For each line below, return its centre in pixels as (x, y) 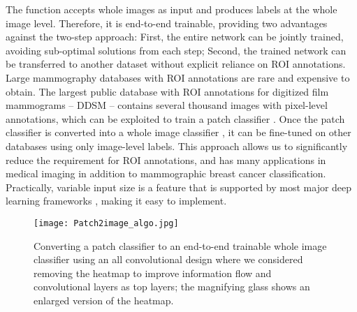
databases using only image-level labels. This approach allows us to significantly (177, 146)
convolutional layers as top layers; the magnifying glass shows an (172, 287)
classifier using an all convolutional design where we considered (168, 259)
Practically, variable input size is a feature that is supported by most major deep (179, 187)
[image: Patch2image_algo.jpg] (106, 223)
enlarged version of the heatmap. (104, 300)
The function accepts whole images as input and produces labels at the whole (172, 9)
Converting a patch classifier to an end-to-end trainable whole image (180, 245)
